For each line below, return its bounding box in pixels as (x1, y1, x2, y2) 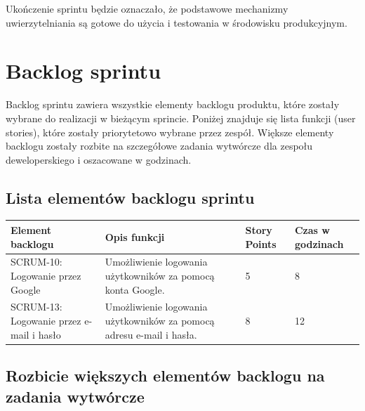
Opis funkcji (105, 229, 165, 244)
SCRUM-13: (11, 299, 62, 314)
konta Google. (105, 282, 165, 296)
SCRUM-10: (11, 254, 62, 269)
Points (245, 236, 277, 251)
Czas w (294, 222, 330, 237)
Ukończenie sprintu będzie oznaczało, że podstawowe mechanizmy (6, 1, 288, 15)
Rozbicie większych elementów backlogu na (6, 365, 325, 386)
